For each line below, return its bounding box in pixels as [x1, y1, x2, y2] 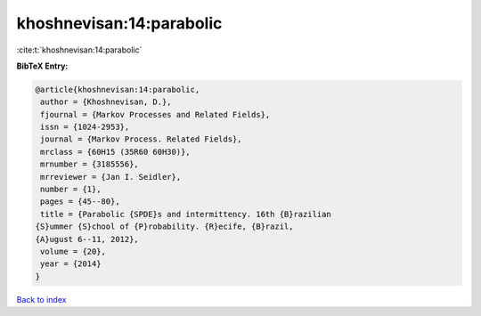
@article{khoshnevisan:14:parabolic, [35, 85, 200, 94]
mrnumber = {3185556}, [40, 159, 140, 169]
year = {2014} [40, 259, 102, 269]
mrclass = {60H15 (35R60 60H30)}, [40, 147, 191, 157]
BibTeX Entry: [16, 61, 69, 71]
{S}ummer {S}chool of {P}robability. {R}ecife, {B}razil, [35, 222, 294, 231]
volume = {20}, [40, 247, 107, 256]
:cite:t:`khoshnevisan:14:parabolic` [16, 45, 143, 55]
